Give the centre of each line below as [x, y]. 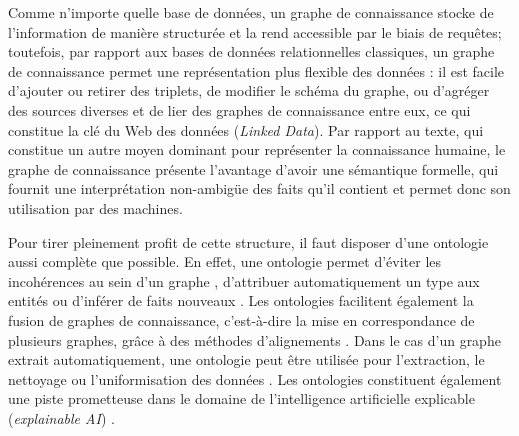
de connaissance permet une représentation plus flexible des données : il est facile [256, 70]
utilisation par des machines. [95, 207]
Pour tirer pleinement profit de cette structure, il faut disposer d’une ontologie [248, 241]
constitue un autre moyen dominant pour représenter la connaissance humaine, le [257, 149]
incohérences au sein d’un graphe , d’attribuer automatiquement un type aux [244, 280]
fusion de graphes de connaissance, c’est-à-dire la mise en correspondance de [241, 319]
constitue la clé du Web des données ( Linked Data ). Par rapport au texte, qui [246, 129]
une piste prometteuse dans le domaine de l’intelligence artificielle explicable [241, 398]
